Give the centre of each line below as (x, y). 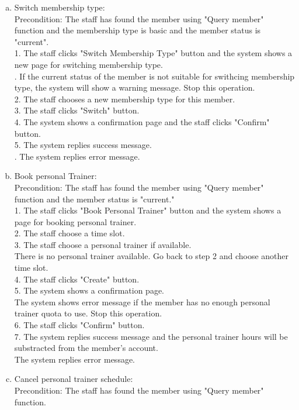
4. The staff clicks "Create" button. (77, 279)
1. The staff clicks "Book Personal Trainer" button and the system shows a (148, 210)
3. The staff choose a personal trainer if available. (103, 244)
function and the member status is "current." (94, 199)
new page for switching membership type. (88, 64)
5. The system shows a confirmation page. (89, 290)
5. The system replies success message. (83, 145)
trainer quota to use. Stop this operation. (88, 313)
